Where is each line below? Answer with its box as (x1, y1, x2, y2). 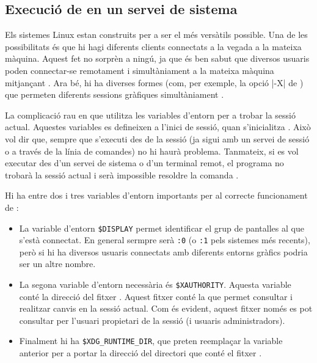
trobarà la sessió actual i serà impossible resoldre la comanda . (5, 168, 239, 181)
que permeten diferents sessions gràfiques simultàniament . (5, 88, 224, 101)
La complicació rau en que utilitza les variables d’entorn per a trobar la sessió (5, 108, 296, 121)
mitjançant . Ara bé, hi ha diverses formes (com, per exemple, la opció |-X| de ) (5, 76, 304, 89)
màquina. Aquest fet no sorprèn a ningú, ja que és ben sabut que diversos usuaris (5, 52, 310, 65)
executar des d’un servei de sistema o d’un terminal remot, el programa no (5, 156, 284, 169)
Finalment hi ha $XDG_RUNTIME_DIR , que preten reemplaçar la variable (19, 334, 283, 347)
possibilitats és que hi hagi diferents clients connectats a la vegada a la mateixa (5, 40, 302, 53)
